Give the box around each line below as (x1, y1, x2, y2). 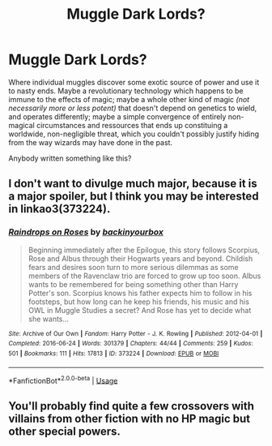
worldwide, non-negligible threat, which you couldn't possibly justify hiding (8, 129, 260, 139)
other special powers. (8, 424, 121, 438)
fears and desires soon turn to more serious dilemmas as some (28, 262, 239, 272)
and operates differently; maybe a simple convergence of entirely (8, 111, 227, 122)
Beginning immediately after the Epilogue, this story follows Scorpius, (28, 245, 261, 255)
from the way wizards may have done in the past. (8, 137, 172, 147)
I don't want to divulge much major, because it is (8, 177, 257, 191)
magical (8, 120, 35, 130)
